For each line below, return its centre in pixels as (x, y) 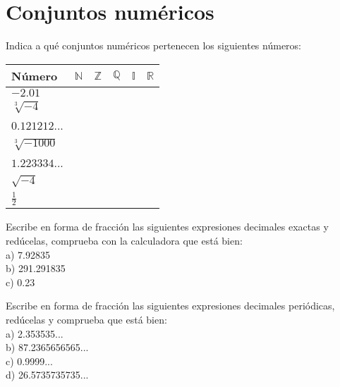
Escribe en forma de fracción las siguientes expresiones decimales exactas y (167, 227)
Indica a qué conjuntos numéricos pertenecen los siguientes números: (153, 45)
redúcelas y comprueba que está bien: (86, 319)
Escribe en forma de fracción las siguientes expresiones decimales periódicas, (170, 306)
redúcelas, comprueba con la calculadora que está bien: (124, 240)
